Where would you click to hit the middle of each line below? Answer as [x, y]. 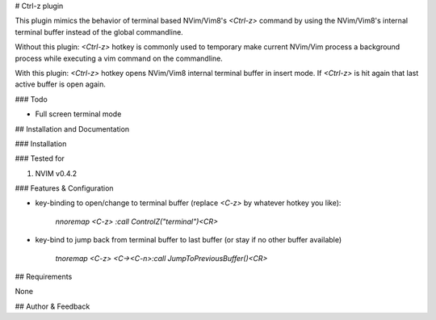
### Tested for [40, 158]
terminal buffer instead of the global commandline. [99, 32]
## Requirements [44, 277]
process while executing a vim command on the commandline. [119, 58]
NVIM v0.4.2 [56, 173]
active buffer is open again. [61, 84]
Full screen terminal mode [78, 114]
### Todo [31, 99]
